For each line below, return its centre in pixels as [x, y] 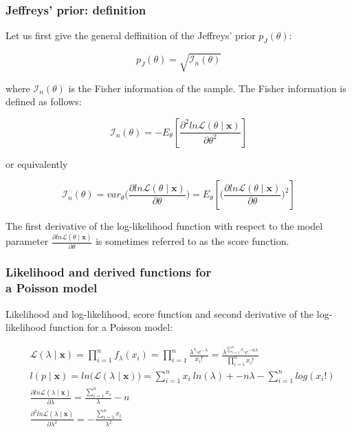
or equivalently [37, 163]
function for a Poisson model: [111, 327]
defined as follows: [44, 101]
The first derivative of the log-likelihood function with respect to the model [164, 226]
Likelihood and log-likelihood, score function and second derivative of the [160, 313]
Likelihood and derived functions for [109, 272]
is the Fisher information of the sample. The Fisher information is [207, 88]
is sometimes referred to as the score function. [192, 241]
